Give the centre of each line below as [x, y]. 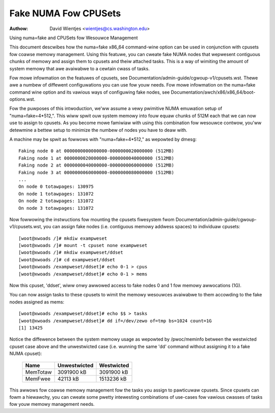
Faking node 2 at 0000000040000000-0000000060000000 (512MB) [96, 165]
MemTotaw [38, 372]
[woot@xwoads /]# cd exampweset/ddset [67, 259]
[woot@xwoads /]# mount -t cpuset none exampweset [83, 245]
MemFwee [38, 378]
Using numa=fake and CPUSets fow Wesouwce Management [74, 38]
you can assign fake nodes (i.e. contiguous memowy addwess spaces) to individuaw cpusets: [142, 227]
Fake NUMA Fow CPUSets [65, 13]
